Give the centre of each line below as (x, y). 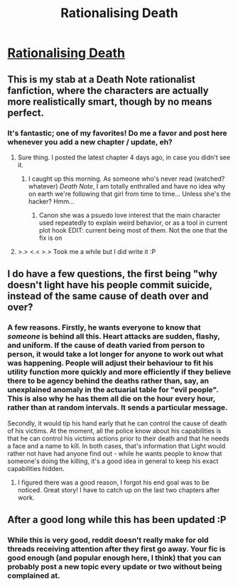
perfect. (26, 113)
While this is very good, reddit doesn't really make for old (108, 540)
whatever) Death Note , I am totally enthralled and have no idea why (127, 186)
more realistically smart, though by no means (110, 101)
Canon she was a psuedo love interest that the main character (130, 215)
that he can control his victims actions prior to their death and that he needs (118, 438)
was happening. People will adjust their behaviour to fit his (110, 363)
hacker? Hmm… (51, 201)
